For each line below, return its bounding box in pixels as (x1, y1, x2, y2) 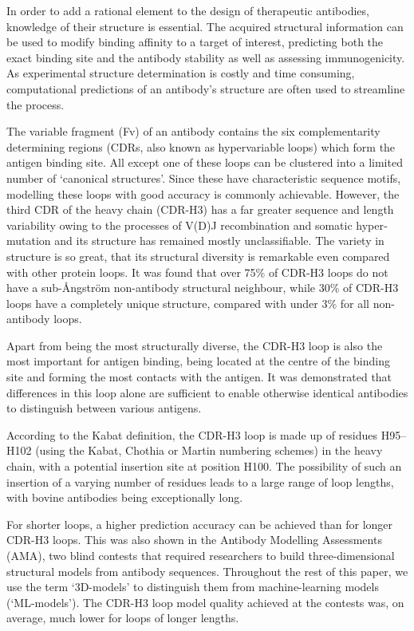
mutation (6, 232, 51, 249)
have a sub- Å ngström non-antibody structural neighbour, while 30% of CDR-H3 (6, 279, 399, 296)
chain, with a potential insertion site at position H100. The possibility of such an (6, 458, 402, 475)
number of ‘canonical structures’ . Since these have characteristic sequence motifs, (6, 169, 401, 186)
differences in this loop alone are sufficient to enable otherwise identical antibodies (6, 384, 408, 400)
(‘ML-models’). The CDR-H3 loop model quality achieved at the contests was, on (6, 594, 404, 610)
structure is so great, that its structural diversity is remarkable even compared (6, 247, 390, 264)
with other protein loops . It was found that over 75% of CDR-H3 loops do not (6, 263, 388, 280)
